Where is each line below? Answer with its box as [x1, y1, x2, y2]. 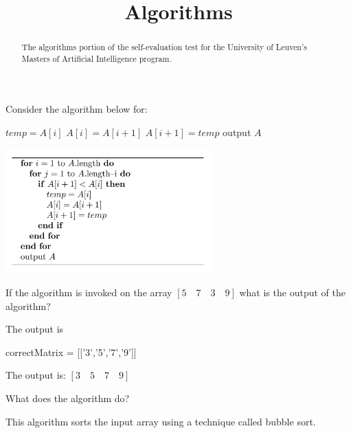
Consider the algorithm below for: [5, 102, 148, 116]
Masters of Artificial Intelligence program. [21, 52, 172, 64]
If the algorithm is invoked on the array [5, 285, 172, 299]
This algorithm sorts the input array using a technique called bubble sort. [5, 414, 316, 428]
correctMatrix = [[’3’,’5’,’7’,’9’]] [5, 344, 137, 359]
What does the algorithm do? [5, 390, 130, 405]
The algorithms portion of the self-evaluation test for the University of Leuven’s [21, 41, 307, 53]
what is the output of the [239, 285, 346, 299]
